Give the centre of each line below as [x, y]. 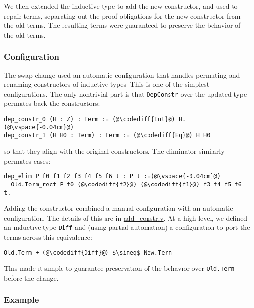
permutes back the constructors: [52, 103]
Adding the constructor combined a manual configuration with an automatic [118, 208]
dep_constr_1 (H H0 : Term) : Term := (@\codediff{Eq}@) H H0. [109, 135]
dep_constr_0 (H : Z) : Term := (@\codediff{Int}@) [90, 119]
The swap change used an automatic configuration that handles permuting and [122, 74]
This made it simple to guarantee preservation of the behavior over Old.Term [119, 268]
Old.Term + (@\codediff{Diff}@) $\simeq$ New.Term [88, 253]
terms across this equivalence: [48, 237]
